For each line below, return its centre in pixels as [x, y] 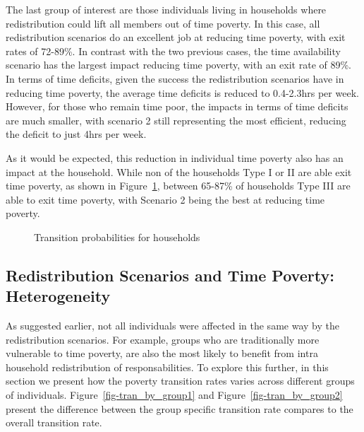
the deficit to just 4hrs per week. [76, 134]
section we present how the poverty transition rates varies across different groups [180, 381]
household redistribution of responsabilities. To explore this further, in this [167, 367]
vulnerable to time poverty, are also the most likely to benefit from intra [162, 353]
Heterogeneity [58, 296]
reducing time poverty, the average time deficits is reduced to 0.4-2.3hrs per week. [182, 92]
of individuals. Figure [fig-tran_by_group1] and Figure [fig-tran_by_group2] [174, 395]
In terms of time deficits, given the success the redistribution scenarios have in [175, 78]
